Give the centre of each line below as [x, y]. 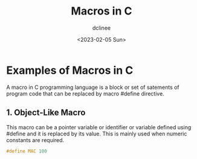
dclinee [102, 28]
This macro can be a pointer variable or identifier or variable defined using [99, 127]
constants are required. [35, 140]
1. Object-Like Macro [46, 113]
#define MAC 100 [27, 151]
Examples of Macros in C [70, 70]
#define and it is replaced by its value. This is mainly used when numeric [97, 134]
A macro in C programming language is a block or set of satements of [93, 87]
